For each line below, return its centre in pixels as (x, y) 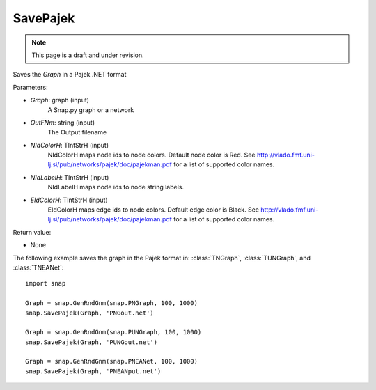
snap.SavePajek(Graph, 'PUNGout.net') (92, 342)
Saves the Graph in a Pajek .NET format (70, 75)
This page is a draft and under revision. (88, 55)
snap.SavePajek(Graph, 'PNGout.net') (90, 313)
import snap (46, 283)
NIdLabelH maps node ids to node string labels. (116, 187)
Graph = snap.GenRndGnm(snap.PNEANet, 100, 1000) (112, 361)
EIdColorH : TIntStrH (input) (69, 200)
